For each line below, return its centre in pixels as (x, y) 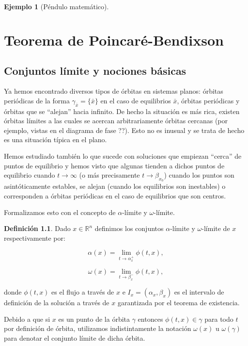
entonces (150, 319)
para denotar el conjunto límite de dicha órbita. (75, 338)
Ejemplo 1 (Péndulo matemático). (56, 6)
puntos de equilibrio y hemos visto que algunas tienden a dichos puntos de (114, 165)
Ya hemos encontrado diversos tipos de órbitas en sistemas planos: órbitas (114, 91)
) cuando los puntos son (199, 175)
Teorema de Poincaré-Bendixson (114, 40)
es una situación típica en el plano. (55, 140)
